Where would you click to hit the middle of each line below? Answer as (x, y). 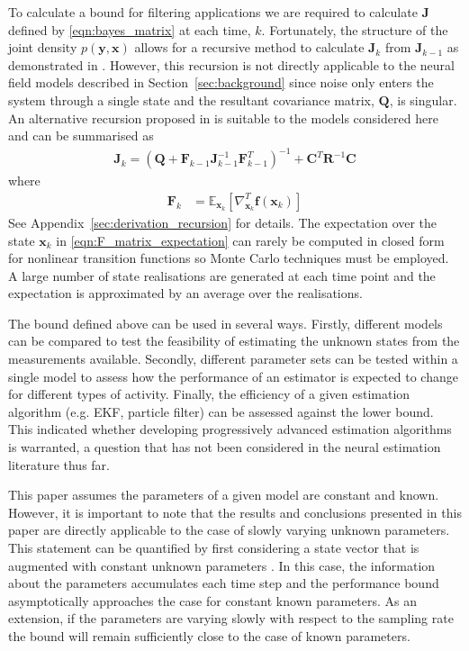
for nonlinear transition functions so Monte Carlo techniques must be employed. (229, 258)
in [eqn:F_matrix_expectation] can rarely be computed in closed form (250, 240)
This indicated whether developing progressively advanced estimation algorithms (230, 429)
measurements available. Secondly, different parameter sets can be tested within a (233, 359)
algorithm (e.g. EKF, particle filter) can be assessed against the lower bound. (221, 411)
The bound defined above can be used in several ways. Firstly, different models (225, 323)
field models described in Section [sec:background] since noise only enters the (221, 82)
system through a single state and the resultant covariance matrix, (191, 99)
